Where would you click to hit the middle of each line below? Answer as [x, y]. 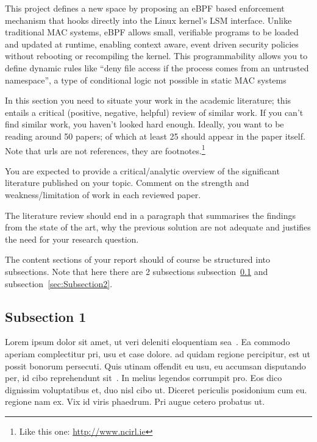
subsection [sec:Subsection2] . [59, 283]
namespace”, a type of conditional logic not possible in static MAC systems [146, 80]
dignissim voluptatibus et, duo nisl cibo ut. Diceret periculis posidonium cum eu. [156, 389]
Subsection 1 [46, 316]
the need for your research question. [72, 239]
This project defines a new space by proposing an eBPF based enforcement [145, 8]
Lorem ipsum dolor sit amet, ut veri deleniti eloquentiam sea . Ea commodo [148, 342]
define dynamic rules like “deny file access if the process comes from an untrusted [157, 67]
